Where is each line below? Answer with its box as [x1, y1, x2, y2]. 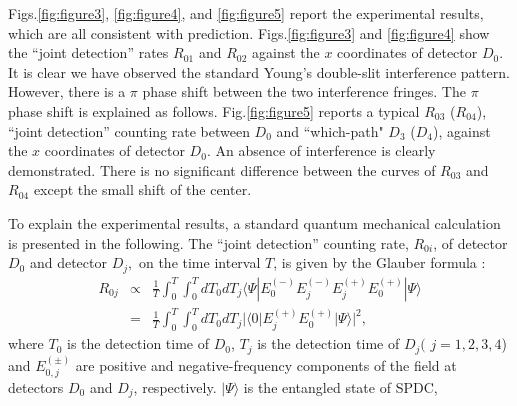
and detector [29, 252, 107, 273]
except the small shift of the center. [33, 179, 252, 200]
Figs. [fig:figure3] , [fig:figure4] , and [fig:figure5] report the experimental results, [8, 3, 484, 23]
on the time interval [138, 252, 261, 273]
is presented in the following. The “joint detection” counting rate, [8, 232, 409, 253]
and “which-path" [276, 120, 384, 141]
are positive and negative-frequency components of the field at [75, 354, 457, 375]
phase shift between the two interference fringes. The [142, 81, 466, 102]
